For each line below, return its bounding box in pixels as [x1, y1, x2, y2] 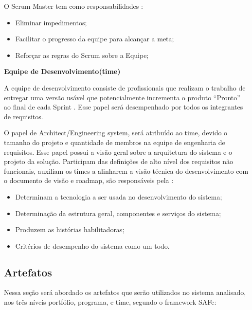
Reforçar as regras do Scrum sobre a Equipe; [15, 50, 149, 60]
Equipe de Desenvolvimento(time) [4, 66, 121, 76]
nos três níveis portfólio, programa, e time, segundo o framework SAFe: [4, 297, 216, 307]
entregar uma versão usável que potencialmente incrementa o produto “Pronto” [4, 92, 240, 102]
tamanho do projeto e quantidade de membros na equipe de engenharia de [4, 137, 225, 147]
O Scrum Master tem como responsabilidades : [4, 1, 143, 11]
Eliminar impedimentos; [15, 17, 87, 27]
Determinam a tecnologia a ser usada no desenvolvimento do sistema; [15, 191, 222, 201]
